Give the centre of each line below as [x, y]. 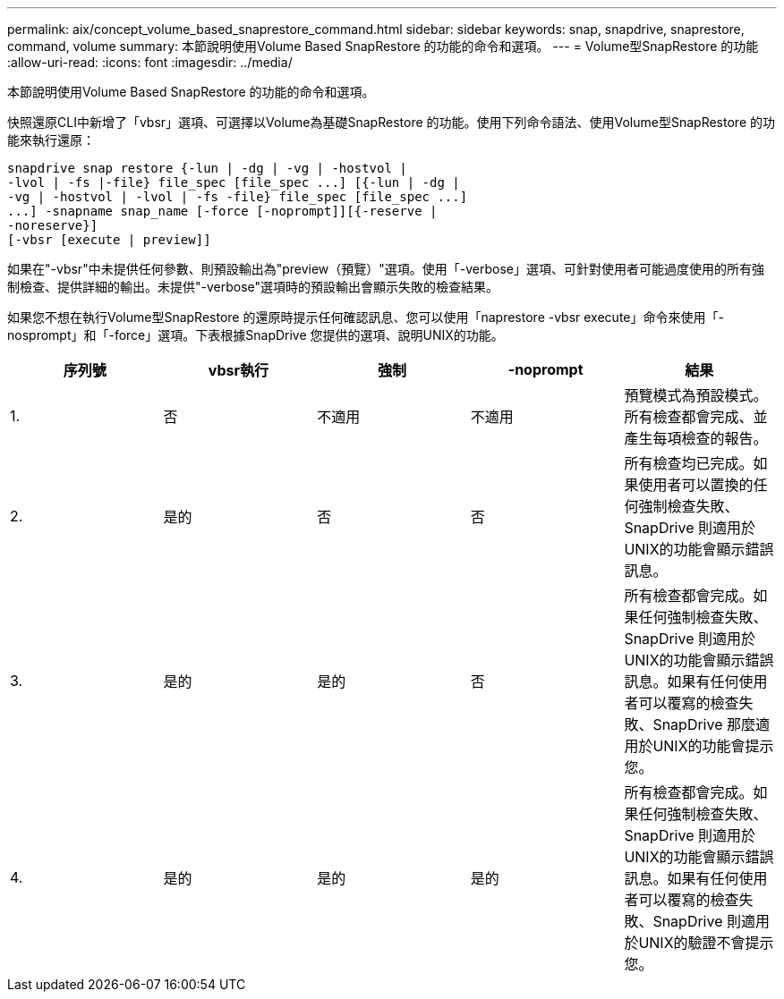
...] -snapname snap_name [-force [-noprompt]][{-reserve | [222, 211]
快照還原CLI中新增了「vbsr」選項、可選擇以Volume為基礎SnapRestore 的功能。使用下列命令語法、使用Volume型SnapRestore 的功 [391, 122]
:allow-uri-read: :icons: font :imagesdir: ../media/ [150, 62]
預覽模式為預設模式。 [696, 395]
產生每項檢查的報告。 [696, 438]
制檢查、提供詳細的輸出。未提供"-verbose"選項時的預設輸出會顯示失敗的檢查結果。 [253, 287]
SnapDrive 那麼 [704, 724]
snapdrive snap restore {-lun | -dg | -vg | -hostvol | [207, 168]
